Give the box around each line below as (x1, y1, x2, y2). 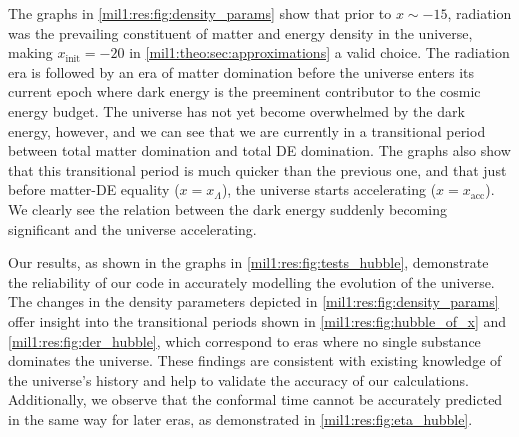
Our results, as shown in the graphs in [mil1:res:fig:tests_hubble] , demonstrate (8, 252, 489, 273)
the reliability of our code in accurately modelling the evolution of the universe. (8, 271, 495, 292)
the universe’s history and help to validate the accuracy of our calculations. (8, 369, 469, 390)
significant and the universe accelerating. (8, 218, 257, 239)
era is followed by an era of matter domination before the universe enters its (8, 61, 475, 82)
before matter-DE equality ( (8, 179, 180, 200)
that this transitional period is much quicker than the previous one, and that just (8, 159, 507, 180)
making (8, 42, 53, 63)
